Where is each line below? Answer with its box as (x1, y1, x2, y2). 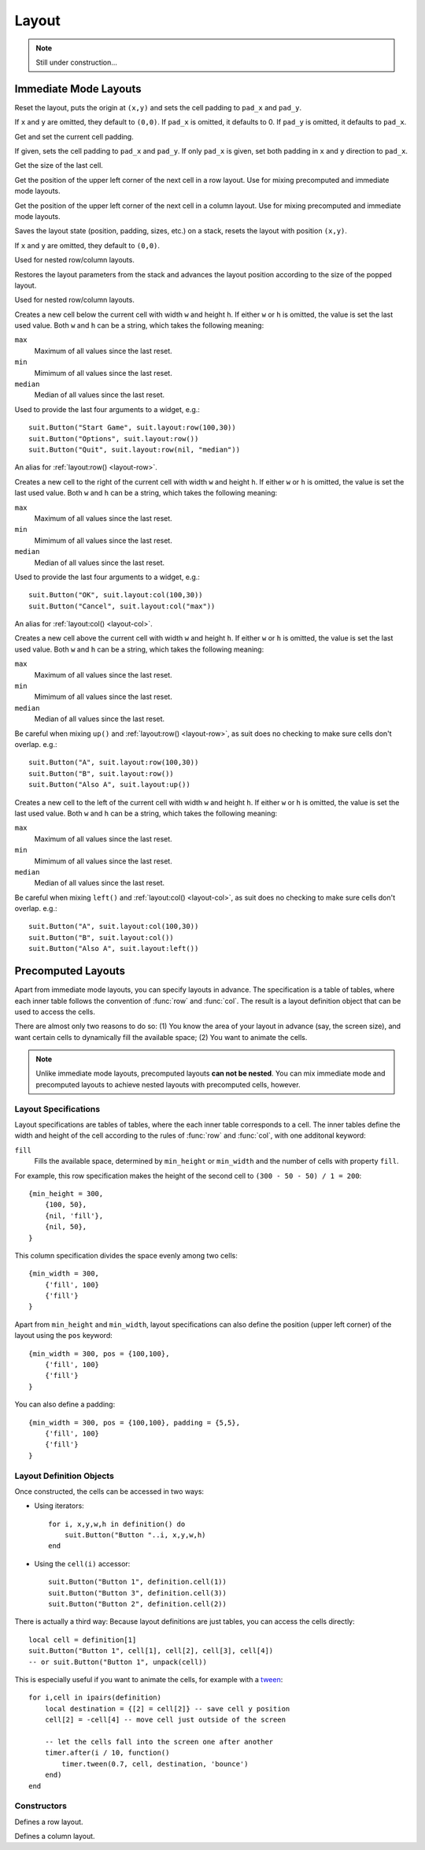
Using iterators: (34, 1501, 84, 1510)
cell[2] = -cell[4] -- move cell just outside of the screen (44, 1715, 286, 1725)
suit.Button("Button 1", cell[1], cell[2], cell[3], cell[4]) (28, 1647, 274, 1655)
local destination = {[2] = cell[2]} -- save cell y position (44, 1704, 290, 1713)
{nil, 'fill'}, (44, 1211, 104, 1220)
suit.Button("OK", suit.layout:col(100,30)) (28, 591, 204, 600)
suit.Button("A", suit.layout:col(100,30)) (28, 922, 199, 931)
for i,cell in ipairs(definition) (28, 1693, 161, 1702)
